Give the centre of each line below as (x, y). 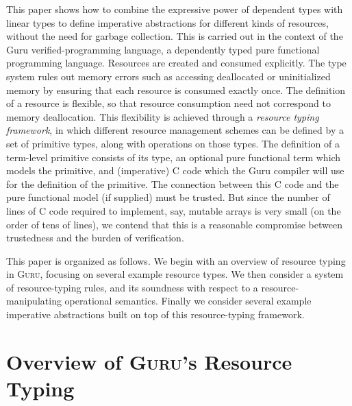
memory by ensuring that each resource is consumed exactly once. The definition (176, 89)
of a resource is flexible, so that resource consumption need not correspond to (168, 103)
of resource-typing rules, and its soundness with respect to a (132, 287)
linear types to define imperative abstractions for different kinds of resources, (167, 22)
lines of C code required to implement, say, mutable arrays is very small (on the (174, 210)
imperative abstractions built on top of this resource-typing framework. (155, 314)
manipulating (34, 301)
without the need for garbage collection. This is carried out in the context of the (175, 36)
